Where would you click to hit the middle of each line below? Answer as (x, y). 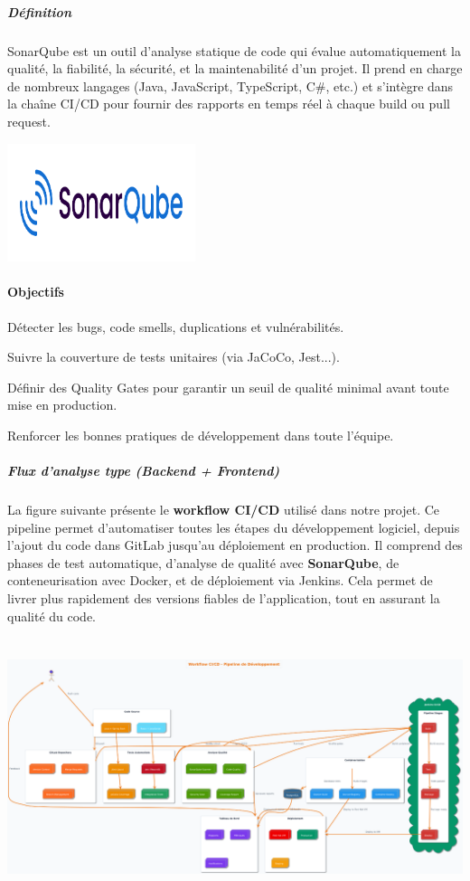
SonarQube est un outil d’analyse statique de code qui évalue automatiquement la (234, 50)
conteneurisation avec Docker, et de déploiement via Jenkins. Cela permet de (220, 580)
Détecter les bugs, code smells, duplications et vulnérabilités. (176, 326)
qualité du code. (52, 616)
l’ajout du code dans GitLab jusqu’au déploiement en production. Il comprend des (235, 545)
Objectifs (36, 292)
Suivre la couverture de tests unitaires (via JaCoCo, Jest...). (174, 357)
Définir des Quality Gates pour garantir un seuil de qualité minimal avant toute (228, 387)
